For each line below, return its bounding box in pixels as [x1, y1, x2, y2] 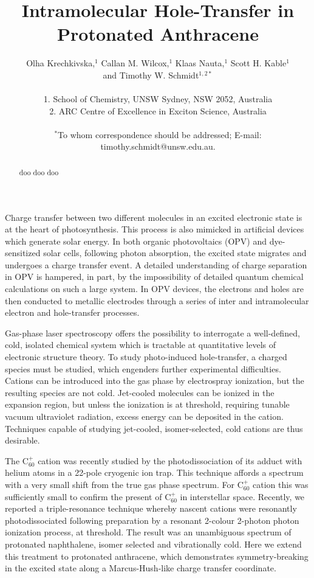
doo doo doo [19, 167, 59, 177]
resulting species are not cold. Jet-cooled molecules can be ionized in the [5, 386, 275, 399]
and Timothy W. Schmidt [103, 68, 199, 81]
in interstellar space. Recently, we [180, 490, 305, 503]
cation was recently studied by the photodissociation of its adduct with [38, 454, 302, 467]
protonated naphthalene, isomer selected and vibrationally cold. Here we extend [5, 537, 302, 550]
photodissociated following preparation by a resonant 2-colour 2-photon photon [5, 514, 299, 526]
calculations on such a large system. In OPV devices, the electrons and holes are [5, 282, 304, 295]
